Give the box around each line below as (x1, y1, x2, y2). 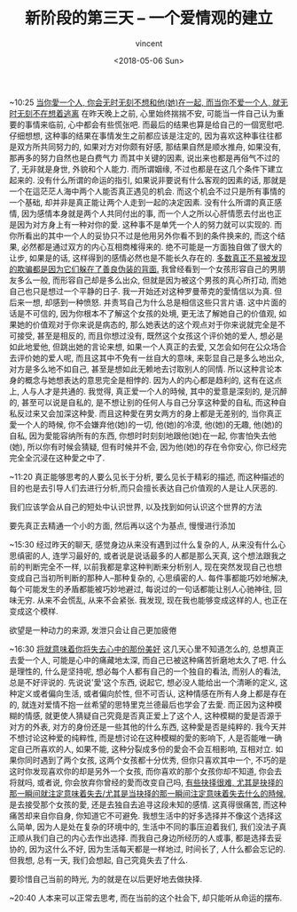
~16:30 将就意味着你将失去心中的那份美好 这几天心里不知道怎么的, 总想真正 (9, 644, 285, 654)
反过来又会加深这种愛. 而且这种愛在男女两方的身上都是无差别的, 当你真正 (16, 408, 282, 419)
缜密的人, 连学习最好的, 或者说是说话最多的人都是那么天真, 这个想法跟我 (16, 550, 279, 561)
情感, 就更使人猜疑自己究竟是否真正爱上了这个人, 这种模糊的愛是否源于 (24, 710, 282, 721)
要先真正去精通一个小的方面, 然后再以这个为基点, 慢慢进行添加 (9, 520, 236, 531)
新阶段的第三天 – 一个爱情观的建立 (25, 8, 273, 28)
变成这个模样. (9, 605, 59, 616)
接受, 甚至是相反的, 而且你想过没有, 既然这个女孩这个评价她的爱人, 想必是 (16, 330, 284, 340)
